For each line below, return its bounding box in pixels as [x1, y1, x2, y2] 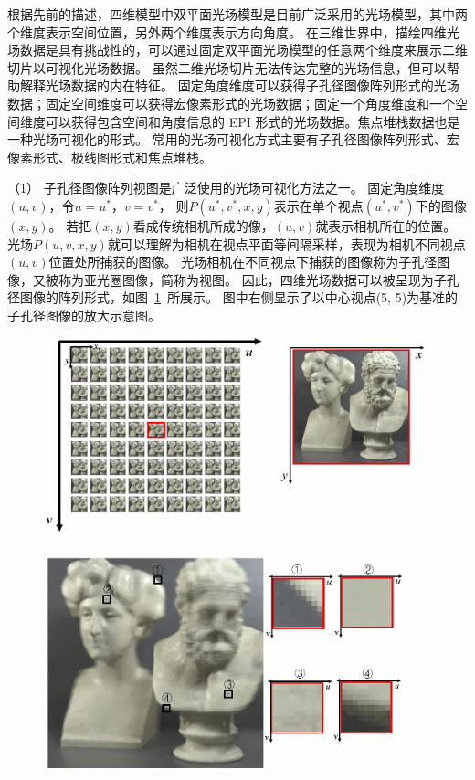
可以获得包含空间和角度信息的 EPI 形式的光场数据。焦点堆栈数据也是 [45, 111, 460, 131]
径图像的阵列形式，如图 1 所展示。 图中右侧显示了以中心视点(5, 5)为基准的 [7, 288, 459, 307]
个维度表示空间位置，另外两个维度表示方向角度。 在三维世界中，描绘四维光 [7, 22, 459, 41]
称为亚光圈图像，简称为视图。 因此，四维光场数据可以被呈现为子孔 [58, 269, 459, 289]
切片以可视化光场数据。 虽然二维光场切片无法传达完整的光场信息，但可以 [7, 58, 447, 77]
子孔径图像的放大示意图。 [7, 305, 161, 324]
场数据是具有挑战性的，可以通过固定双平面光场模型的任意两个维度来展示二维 [7, 40, 468, 59]
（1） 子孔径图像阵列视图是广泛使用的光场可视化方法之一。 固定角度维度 [7, 178, 445, 197]
